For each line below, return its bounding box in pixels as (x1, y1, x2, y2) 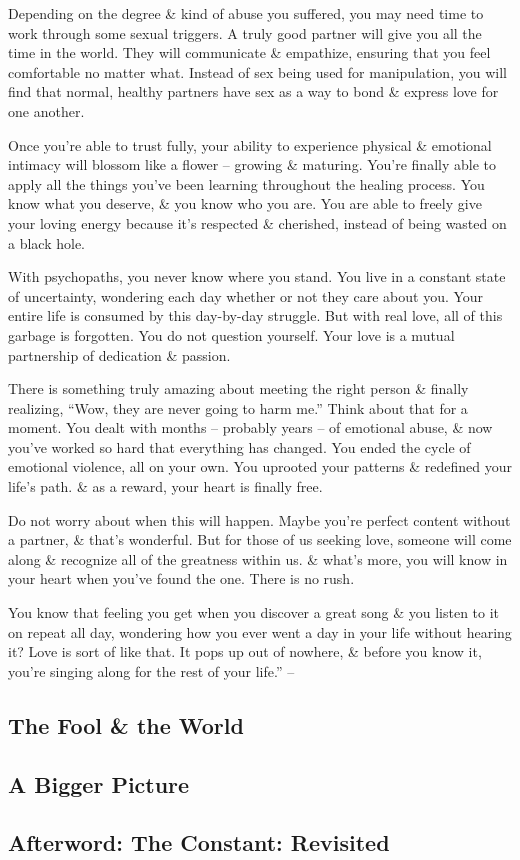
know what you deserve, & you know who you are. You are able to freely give (8, 193, 482, 214)
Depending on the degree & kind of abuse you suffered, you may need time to (8, 3, 484, 23)
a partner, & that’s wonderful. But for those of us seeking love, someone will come (8, 529, 512, 550)
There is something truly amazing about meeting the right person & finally (8, 378, 469, 399)
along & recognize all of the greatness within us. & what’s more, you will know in (8, 548, 508, 569)
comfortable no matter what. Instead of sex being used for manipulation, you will (8, 61, 507, 82)
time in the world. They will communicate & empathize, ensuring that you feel (8, 42, 491, 63)
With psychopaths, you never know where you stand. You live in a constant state (8, 266, 506, 287)
